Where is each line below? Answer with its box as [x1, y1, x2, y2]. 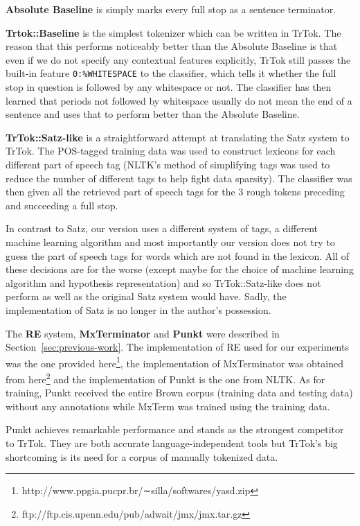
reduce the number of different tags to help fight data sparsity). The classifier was [6, 170, 352, 185]
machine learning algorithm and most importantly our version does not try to [6, 234, 335, 249]
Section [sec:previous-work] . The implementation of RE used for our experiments [6, 340, 349, 354]
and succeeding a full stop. [6, 198, 118, 212]
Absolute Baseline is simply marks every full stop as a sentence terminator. [6, 2, 336, 16]
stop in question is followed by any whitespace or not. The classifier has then [6, 80, 332, 94]
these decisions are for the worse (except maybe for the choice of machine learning [6, 262, 354, 277]
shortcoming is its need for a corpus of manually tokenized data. [6, 449, 278, 464]
